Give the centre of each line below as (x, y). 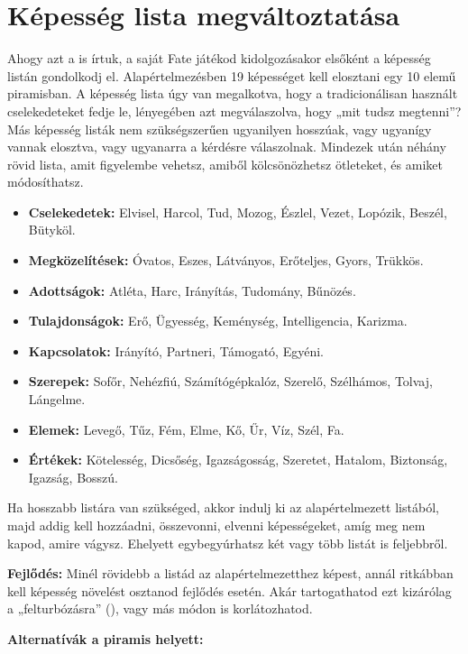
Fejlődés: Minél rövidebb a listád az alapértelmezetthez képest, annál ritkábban (230, 573)
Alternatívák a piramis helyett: (106, 638)
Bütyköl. (52, 230)
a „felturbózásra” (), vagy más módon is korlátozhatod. (160, 608)
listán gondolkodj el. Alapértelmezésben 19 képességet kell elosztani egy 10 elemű (232, 75)
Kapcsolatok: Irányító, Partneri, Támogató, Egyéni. (176, 350)
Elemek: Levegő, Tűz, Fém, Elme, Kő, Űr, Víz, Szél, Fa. (186, 429)
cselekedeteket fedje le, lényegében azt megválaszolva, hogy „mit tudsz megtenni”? (234, 111)
